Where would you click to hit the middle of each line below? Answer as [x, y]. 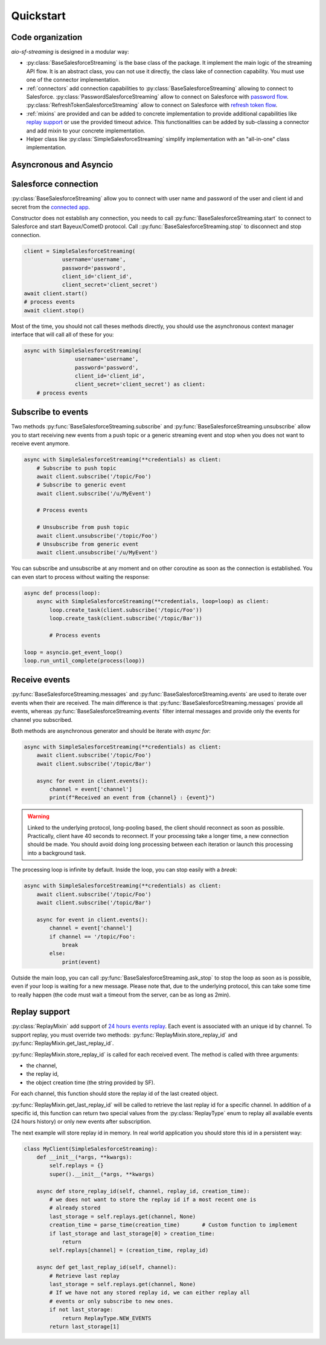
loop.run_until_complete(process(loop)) [84, 660]
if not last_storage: [81, 1310]
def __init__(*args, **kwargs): [85, 1157]
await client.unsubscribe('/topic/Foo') [97, 536]
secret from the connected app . [51, 207]
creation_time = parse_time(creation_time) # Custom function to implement [174, 1225]
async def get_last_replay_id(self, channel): [107, 1267]
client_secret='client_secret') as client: [140, 385]
